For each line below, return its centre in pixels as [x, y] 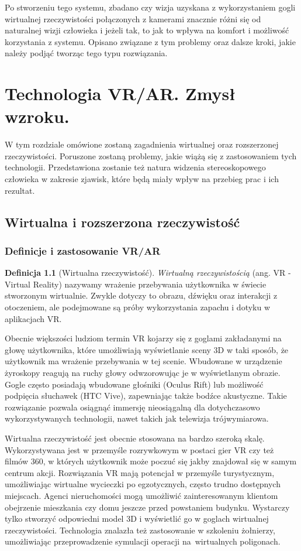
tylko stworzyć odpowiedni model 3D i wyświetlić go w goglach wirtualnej [137, 519]
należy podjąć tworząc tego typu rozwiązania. [86, 53]
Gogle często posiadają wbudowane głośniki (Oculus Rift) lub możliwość [134, 384]
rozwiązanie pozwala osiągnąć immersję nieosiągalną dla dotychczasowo [132, 407]
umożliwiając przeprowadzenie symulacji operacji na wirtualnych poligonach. [143, 541]
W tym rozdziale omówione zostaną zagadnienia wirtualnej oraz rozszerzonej [142, 144]
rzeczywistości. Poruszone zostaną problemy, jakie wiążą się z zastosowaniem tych [151, 155]
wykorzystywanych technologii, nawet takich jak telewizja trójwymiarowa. [137, 418]
